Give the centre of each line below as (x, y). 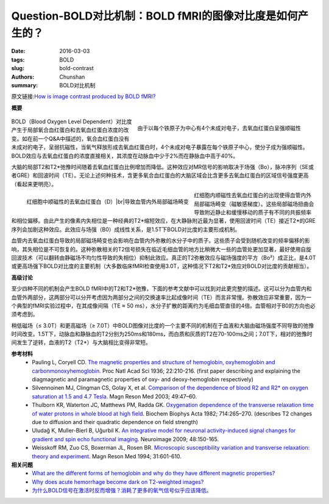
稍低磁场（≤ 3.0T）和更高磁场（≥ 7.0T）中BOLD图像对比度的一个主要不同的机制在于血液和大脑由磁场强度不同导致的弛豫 (162, 325)
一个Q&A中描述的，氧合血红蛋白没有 (83, 139)
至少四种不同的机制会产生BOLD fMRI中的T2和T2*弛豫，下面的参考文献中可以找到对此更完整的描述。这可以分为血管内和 (161, 289)
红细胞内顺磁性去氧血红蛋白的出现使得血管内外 (253, 195)
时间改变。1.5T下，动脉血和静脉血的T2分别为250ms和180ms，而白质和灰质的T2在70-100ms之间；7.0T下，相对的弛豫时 (162, 334)
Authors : (23, 77)
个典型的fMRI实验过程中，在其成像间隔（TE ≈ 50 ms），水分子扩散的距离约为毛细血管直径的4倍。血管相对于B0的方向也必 (163, 306)
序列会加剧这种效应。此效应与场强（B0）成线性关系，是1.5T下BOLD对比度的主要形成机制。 (126, 229)
